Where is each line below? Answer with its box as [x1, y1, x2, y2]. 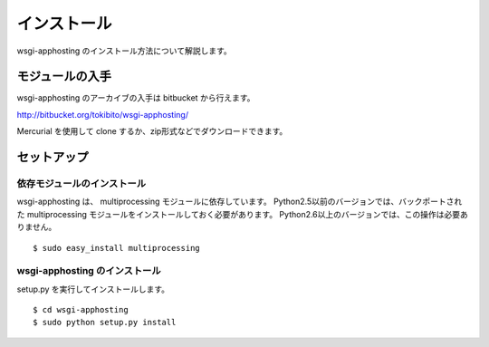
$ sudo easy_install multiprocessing [33, 243, 201, 253]
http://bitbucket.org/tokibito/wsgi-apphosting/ [16, 109, 189, 120]
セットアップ [16, 149, 89, 165]
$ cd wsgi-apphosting [33, 304, 129, 315]
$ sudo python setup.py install [33, 317, 177, 328]
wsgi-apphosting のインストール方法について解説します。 [16, 45, 232, 56]
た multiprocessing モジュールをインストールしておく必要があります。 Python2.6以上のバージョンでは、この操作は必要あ [16, 208, 468, 219]
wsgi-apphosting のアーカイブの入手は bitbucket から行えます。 [16, 92, 255, 103]
